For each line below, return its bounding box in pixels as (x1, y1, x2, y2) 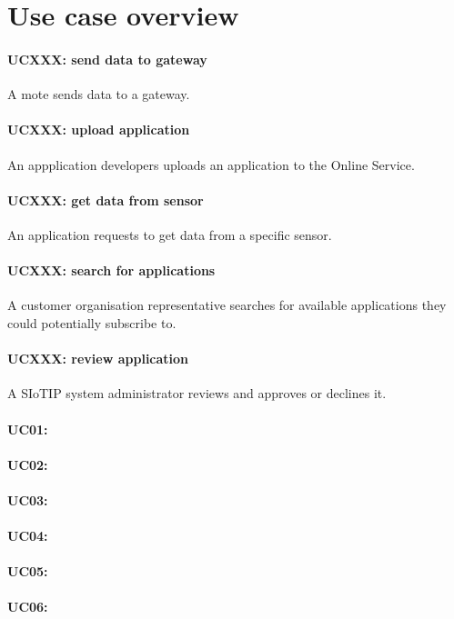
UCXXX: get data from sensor (7, 190, 204, 209)
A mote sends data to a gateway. (7, 85, 190, 104)
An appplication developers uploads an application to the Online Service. (7, 155, 415, 174)
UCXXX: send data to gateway (7, 49, 207, 68)
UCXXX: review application (7, 349, 189, 368)
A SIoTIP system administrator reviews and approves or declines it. (7, 384, 387, 403)
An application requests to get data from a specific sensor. (7, 225, 332, 244)
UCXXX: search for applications (7, 261, 216, 280)
